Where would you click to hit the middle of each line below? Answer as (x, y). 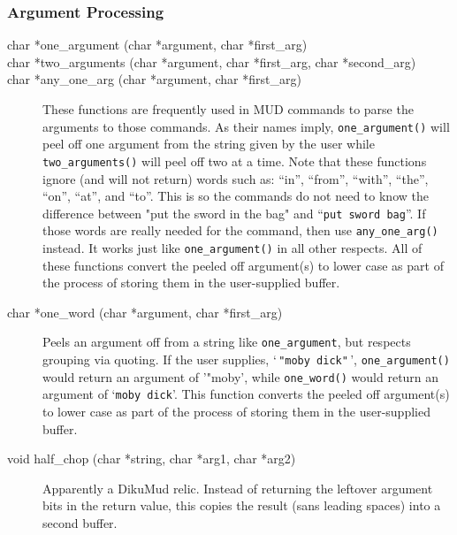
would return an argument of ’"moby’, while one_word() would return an (241, 376)
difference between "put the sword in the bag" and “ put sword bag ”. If (234, 213)
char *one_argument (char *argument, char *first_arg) (157, 45)
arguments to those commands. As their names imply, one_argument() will (246, 126)
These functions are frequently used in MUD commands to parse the (228, 109)
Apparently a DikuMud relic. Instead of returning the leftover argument (238, 488)
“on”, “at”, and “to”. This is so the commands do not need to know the (236, 196)
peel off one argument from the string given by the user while (209, 144)
